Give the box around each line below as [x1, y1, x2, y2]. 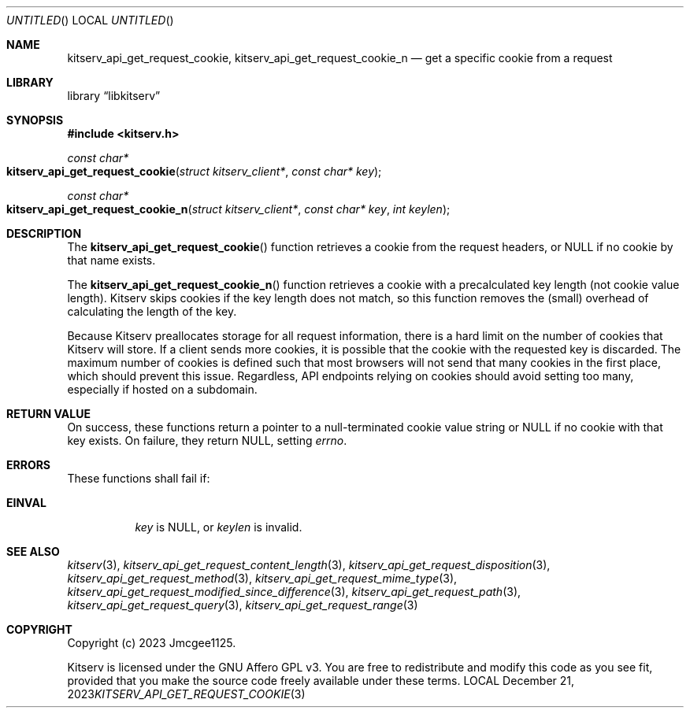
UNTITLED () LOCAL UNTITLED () [6, 13, 174, 27]
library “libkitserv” [67, 89, 161, 102]
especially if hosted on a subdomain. [67, 383, 258, 396]
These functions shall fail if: [67, 472, 210, 485]
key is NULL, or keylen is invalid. [135, 520, 302, 534]
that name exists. [67, 253, 156, 267]
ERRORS [6, 458, 51, 472]
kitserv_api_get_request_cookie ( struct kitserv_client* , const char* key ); [6, 165, 382, 178]
